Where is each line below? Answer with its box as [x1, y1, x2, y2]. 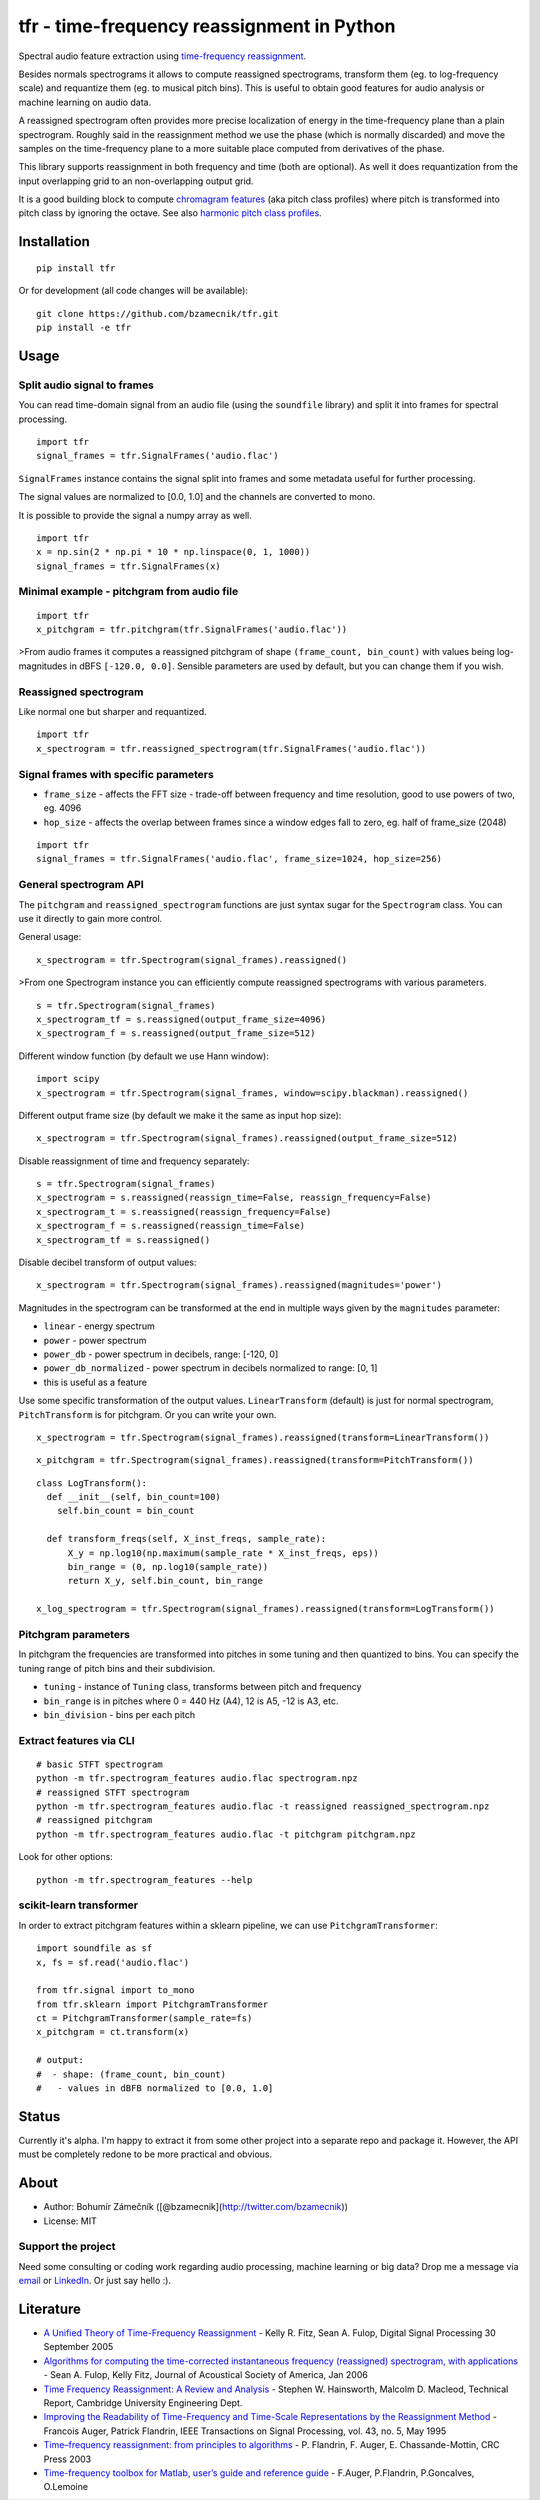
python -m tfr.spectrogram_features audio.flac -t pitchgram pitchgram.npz [36, 1828, 416, 1840]
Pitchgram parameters [18, 1627, 130, 1641]
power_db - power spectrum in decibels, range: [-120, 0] [43, 1348, 279, 1360]
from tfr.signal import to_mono [36, 1985, 195, 1996]
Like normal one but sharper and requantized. [18, 705, 207, 717]
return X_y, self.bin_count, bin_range [67, 1575, 264, 1587]
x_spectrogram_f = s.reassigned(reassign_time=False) [36, 1220, 305, 1232]
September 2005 [43, 2341, 114, 2353]
